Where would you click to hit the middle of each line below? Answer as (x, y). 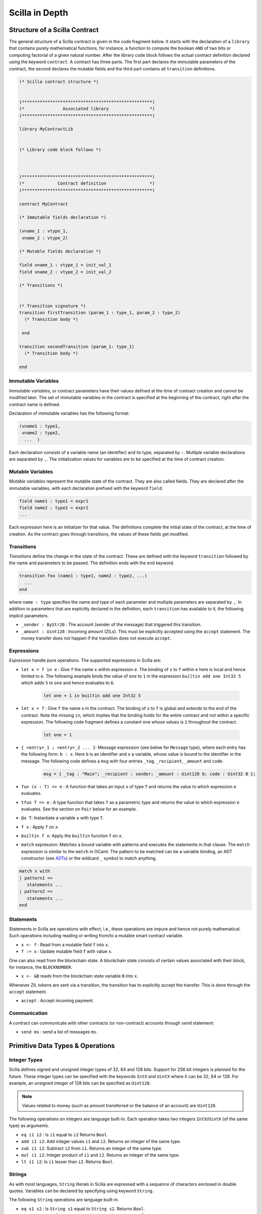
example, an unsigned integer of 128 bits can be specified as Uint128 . (80, 1083)
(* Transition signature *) (52, 306)
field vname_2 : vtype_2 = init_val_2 (65, 272)
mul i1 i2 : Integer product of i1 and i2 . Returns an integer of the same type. (100, 1155)
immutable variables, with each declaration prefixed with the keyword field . (86, 488)
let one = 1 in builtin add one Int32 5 (92, 696)
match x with (35, 871)
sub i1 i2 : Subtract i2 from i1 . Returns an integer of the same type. (92, 1148)
